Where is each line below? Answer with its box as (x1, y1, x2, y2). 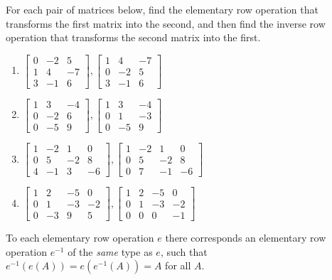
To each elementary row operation (6, 230, 154, 245)
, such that (160, 244, 208, 259)
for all (165, 258, 191, 273)
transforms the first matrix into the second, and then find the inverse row (6, 16, 326, 31)
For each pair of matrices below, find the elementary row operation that (6, 2, 318, 16)
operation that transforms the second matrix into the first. (6, 30, 261, 45)
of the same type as (68, 244, 153, 259)
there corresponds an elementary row (165, 230, 326, 245)
